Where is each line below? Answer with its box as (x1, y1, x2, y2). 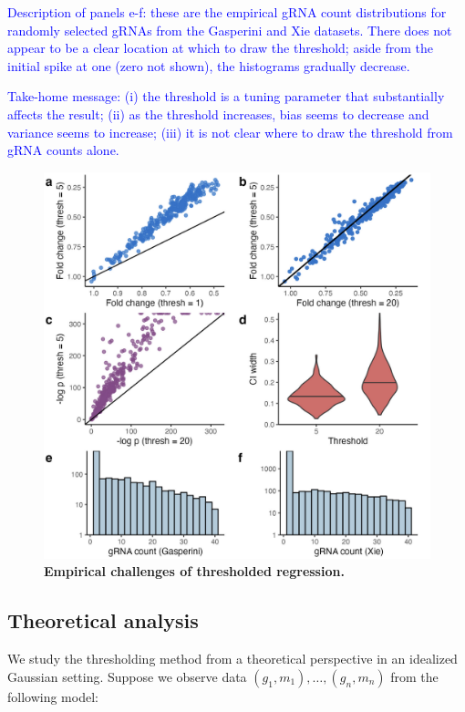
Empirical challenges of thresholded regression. (44, 562, 345, 581)
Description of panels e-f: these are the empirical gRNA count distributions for (7, 3, 447, 21)
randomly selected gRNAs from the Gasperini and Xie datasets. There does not (7, 20, 452, 39)
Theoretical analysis (7, 606, 199, 635)
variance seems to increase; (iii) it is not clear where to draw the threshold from (7, 122, 453, 141)
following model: (7, 686, 98, 706)
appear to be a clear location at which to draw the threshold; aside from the (7, 38, 434, 57)
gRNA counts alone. (7, 140, 119, 160)
